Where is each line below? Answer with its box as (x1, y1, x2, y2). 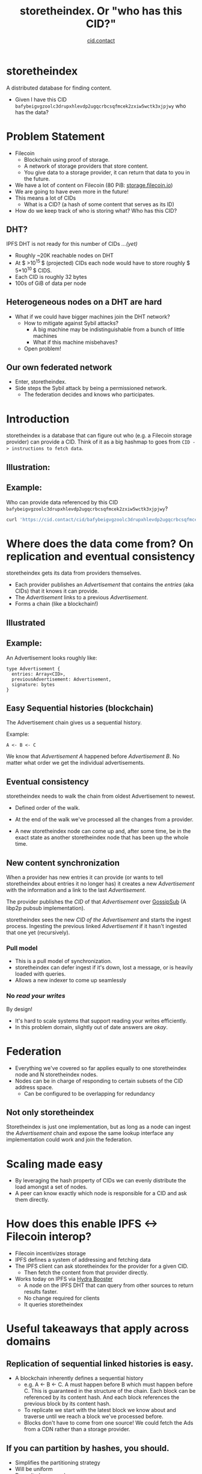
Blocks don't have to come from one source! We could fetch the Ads (23, 1419, 194, 1427)
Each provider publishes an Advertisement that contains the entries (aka (14, 581, 194, 589)
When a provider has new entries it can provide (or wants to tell (6, 873, 164, 881)
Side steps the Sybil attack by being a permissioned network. (14, 385, 167, 392)
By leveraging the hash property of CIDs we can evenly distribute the (14, 1177, 186, 1184)
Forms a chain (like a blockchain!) (14, 600, 99, 608)
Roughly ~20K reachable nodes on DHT (14, 252, 114, 259)
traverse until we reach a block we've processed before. (23, 1413, 164, 1420)
